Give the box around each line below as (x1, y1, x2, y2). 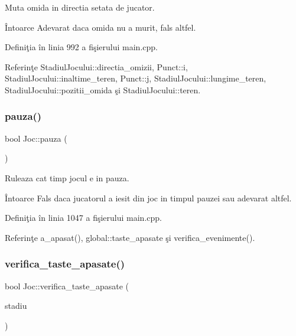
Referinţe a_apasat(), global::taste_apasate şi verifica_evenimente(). (5, 231, 255, 243)
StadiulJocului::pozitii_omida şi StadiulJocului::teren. (5, 83, 201, 96)
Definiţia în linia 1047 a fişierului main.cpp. (5, 211, 162, 224)
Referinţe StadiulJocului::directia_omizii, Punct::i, (5, 60, 188, 73)
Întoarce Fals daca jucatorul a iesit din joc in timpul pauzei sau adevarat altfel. (5, 191, 292, 204)
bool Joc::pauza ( (5, 132, 67, 144)
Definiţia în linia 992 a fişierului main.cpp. (5, 41, 158, 53)
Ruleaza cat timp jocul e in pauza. (5, 171, 129, 184)
